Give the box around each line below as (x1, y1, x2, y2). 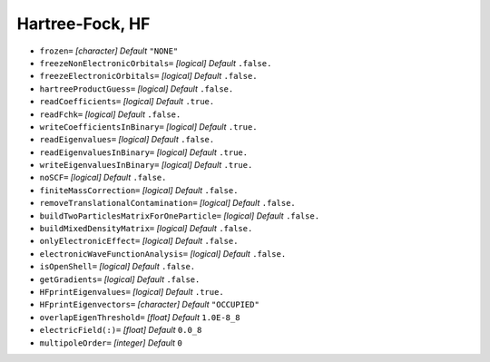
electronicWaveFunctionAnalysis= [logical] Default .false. (39, 248, 287, 259)
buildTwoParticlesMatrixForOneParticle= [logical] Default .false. (39, 210, 320, 221)
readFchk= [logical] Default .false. (39, 109, 181, 120)
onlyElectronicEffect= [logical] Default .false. (39, 236, 239, 247)
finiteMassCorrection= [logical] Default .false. (39, 184, 239, 195)
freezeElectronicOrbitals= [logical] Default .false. (39, 71, 258, 82)
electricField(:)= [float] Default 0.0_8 (39, 325, 202, 336)
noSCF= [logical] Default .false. (39, 172, 167, 183)
